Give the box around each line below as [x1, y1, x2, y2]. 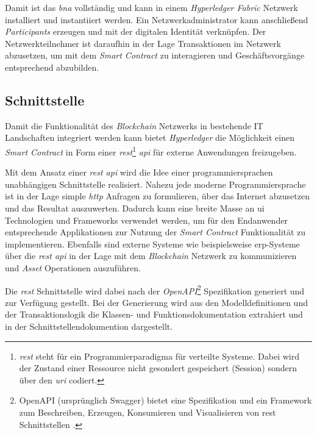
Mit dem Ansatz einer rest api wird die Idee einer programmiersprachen [5, 166, 273, 179]
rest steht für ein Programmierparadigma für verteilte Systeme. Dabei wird [19, 349, 300, 362]
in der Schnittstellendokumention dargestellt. [5, 319, 173, 332]
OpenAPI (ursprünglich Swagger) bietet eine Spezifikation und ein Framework [19, 394, 312, 407]
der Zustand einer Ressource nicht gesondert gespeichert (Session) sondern [19, 361, 297, 374]
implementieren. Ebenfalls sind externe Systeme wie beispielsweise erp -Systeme [5, 237, 300, 250]
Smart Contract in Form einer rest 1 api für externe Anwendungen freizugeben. [5, 143, 297, 158]
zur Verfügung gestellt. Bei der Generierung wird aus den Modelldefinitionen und [5, 296, 308, 308]
